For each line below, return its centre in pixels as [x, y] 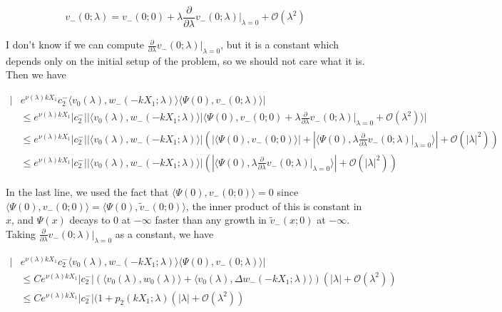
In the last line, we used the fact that [87, 191]
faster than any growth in [211, 220]
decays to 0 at [100, 220]
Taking [21, 233]
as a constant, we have [164, 233]
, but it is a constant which [280, 45]
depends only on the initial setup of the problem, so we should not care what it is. [185, 60]
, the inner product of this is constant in [274, 206]
